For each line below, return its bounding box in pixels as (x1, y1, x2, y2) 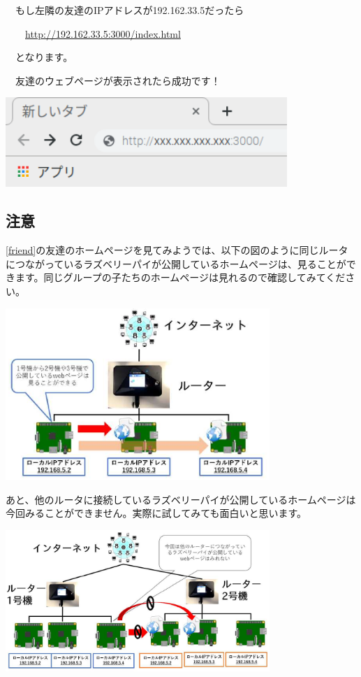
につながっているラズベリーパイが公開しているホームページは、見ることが (6, 256, 346, 271)
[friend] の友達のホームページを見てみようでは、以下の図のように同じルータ (6, 243, 348, 257)
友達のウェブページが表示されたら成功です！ (15, 73, 221, 87)
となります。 (15, 50, 73, 64)
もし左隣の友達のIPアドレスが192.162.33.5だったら (15, 3, 244, 17)
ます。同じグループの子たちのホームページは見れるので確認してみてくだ (15, 270, 346, 285)
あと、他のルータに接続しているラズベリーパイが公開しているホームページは (6, 492, 356, 506)
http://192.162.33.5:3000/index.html (25, 26, 181, 41)
